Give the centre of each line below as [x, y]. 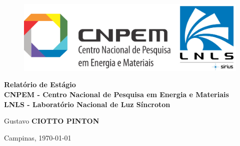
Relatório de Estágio [40, 84]
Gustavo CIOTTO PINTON [52, 121]
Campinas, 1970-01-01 [38, 137]
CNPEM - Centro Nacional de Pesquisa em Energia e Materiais [116, 94]
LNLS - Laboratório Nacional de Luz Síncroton [87, 104]
